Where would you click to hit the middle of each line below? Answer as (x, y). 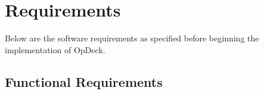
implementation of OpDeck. (55, 49)
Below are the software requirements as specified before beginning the (132, 38)
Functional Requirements (84, 81)
